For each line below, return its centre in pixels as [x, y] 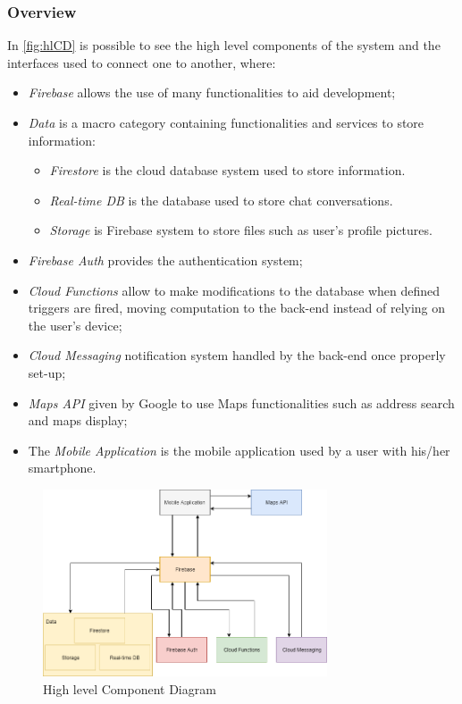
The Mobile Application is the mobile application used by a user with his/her [239, 450]
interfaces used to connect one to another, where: [142, 62]
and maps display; [78, 420]
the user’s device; [75, 325]
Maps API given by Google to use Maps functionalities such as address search [241, 402]
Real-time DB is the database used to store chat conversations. [221, 200]
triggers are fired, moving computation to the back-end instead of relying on [237, 308]
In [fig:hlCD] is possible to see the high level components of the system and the [224, 45]
